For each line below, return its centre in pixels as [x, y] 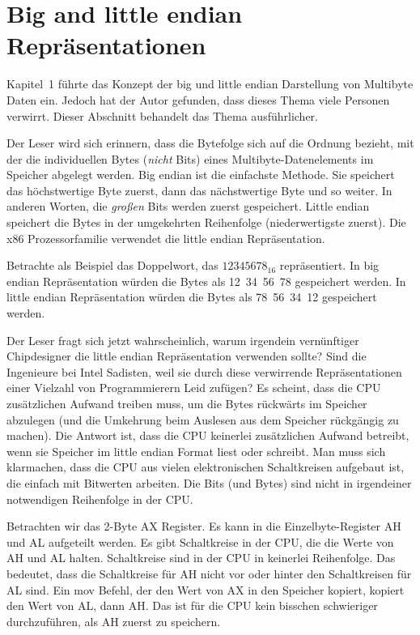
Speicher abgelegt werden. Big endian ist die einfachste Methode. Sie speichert [201, 175]
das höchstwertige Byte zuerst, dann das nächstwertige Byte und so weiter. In [199, 190]
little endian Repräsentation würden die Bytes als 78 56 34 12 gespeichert [192, 297]
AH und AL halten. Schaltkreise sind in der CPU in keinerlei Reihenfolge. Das [201, 558]
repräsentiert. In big [329, 265]
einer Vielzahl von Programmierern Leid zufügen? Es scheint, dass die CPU [194, 388]
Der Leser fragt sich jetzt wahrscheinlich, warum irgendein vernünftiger [183, 340]
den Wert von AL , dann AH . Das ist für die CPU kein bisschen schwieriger [192, 605]
